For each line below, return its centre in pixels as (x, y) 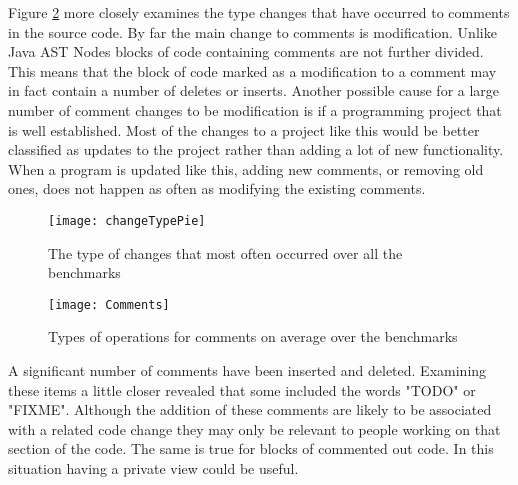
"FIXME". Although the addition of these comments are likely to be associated (250, 409)
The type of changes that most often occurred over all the (225, 252)
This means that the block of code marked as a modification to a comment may (252, 70)
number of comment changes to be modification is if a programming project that (255, 109)
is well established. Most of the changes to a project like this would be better (244, 129)
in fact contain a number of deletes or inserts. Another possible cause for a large (254, 90)
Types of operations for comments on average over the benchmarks (253, 336)
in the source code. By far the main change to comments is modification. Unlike (252, 31)
